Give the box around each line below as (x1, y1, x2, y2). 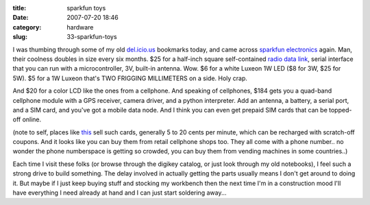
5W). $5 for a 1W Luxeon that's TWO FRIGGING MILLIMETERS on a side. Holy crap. (12, 74, 248, 82)
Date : (12, 14, 29, 22)
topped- (329, 106, 352, 114)
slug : (12, 33, 27, 41)
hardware (66, 23, 94, 31)
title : (12, 4, 27, 12)
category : (12, 23, 42, 31)
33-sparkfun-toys (66, 33, 117, 41)
